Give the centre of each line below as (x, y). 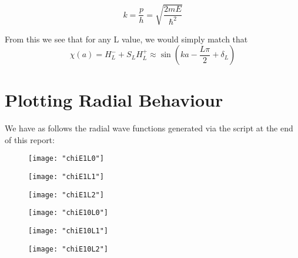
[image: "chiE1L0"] (66, 159)
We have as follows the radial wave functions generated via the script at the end (149, 128)
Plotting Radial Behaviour (114, 100)
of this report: (30, 139)
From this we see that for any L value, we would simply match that (126, 39)
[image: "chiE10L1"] (68, 231)
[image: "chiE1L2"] (66, 195)
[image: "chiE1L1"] (66, 177)
